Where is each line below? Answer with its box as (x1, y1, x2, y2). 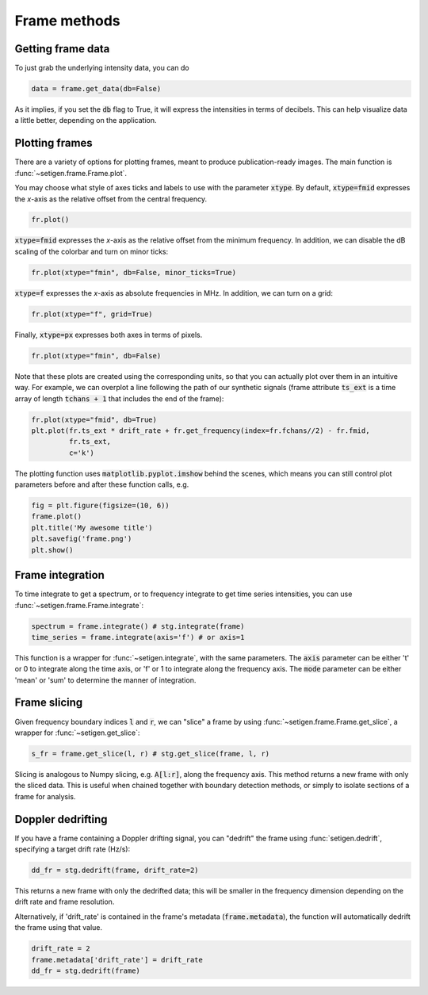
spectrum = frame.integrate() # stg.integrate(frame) (31, 622, 245, 630)
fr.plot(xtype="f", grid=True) (31, 309, 154, 319)
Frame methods (14, 12, 120, 29)
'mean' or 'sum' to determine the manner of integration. (14, 675, 197, 685)
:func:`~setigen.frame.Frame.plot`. (14, 168, 127, 178)
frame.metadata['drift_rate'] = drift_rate (31, 955, 204, 964)
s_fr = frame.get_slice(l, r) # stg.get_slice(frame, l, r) (31, 749, 270, 758)
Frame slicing (14, 696, 83, 710)
